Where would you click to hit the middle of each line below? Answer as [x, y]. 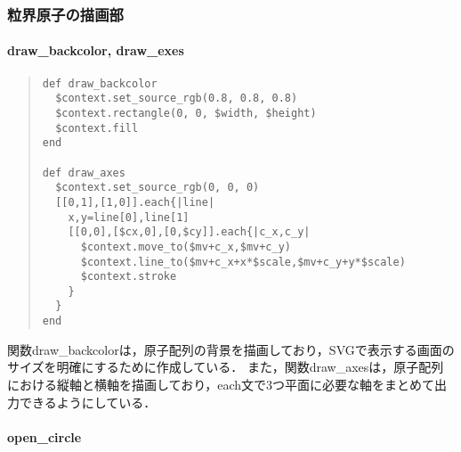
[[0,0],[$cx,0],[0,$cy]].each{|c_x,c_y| [189, 232]
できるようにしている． [88, 402]
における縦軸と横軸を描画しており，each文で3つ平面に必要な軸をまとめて [221, 384]
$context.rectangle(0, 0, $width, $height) [186, 113]
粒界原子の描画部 [65, 14]
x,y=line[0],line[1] [129, 217]
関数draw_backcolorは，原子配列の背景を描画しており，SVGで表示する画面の [231, 349]
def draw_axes [84, 173]
